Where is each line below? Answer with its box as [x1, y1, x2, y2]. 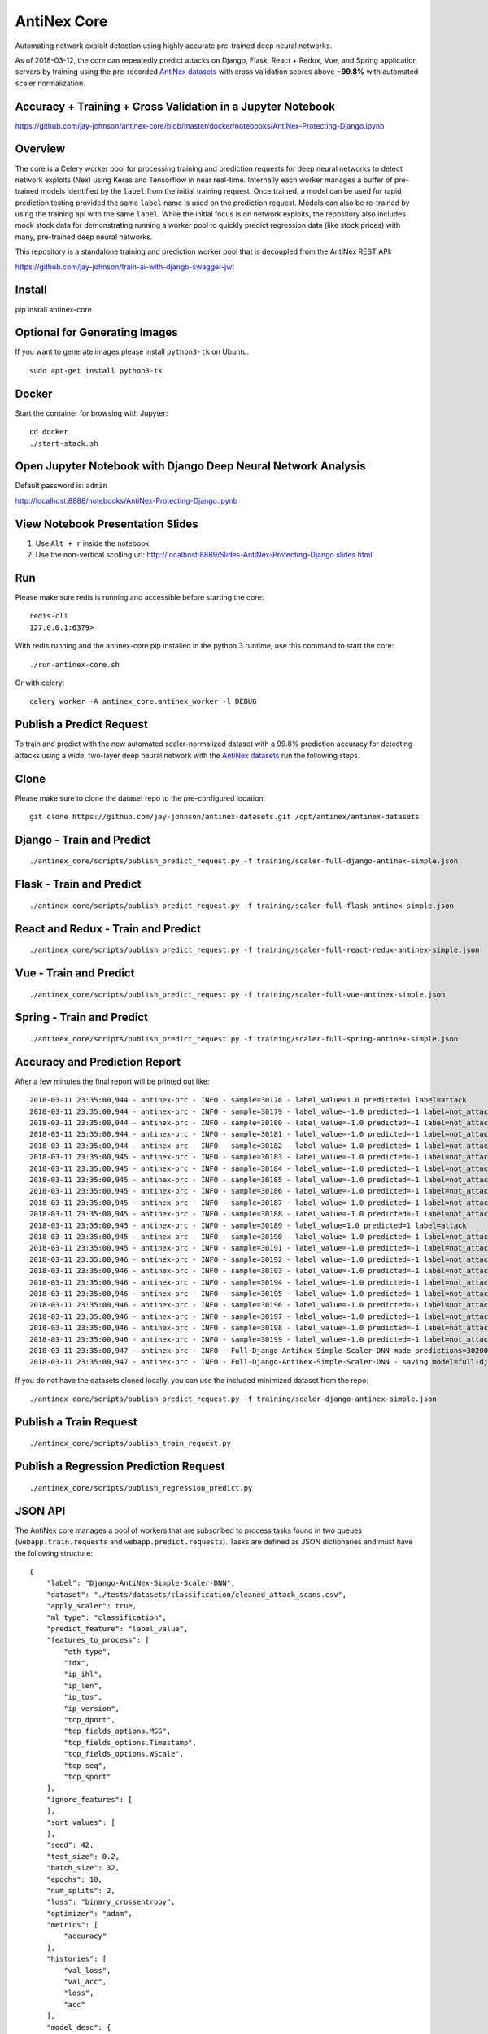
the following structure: [15, 1548, 94, 1558]
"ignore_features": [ [46, 1795, 133, 1804]
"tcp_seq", [63, 1761, 107, 1770]
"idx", [63, 1658, 90, 1668]
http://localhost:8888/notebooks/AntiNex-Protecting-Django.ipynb [15, 495, 238, 505]
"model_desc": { [46, 2023, 111, 2032]
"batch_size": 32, [46, 1863, 120, 1873]
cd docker [29, 427, 68, 437]
